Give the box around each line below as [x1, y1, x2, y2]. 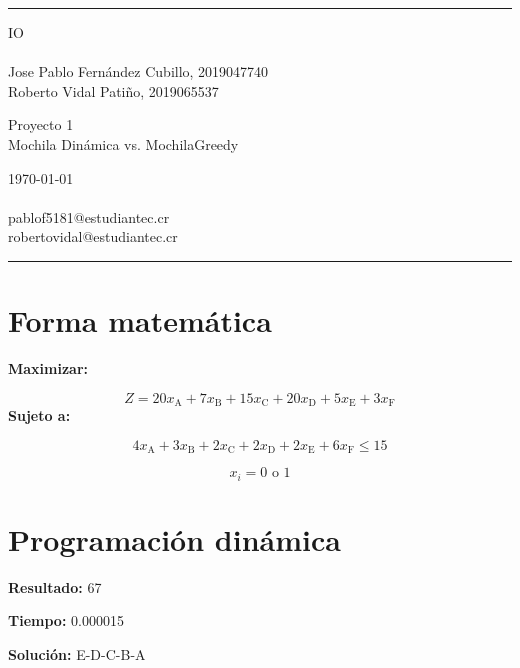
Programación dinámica [8, 518, 341, 559]
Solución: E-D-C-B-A [8, 643, 146, 664]
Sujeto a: [8, 405, 71, 426]
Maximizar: [8, 358, 89, 379]
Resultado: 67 [8, 576, 102, 597]
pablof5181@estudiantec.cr [8, 206, 170, 227]
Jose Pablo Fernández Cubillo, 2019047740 [8, 61, 269, 82]
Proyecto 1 [8, 114, 74, 135]
